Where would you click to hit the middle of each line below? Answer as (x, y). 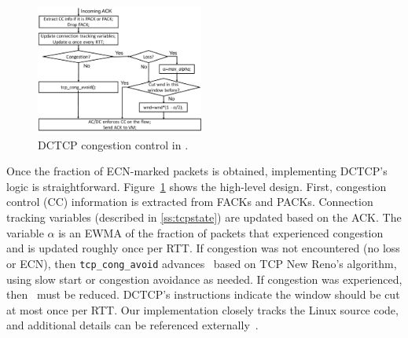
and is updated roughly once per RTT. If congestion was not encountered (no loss (203, 248)
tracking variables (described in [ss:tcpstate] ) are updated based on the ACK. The (204, 217)
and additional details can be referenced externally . (132, 325)
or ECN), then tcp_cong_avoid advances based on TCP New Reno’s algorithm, (202, 263)
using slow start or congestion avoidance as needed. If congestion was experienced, (204, 279)
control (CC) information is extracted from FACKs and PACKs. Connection (190, 202)
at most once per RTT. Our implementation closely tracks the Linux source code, (202, 309)
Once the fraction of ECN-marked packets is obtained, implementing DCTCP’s (197, 171)
